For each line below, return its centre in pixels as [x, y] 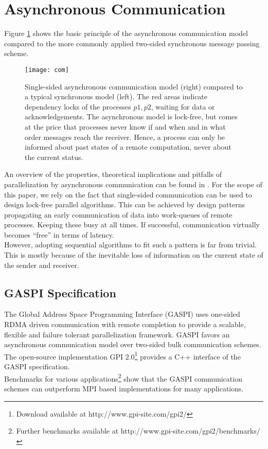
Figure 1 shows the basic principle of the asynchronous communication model [126, 33]
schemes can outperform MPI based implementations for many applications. [124, 388]
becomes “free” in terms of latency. [59, 234]
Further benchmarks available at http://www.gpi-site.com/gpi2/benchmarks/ [138, 431]
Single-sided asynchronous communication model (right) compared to [134, 86]
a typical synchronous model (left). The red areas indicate [116, 96]
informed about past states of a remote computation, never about [128, 147]
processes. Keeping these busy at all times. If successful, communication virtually [132, 224]
